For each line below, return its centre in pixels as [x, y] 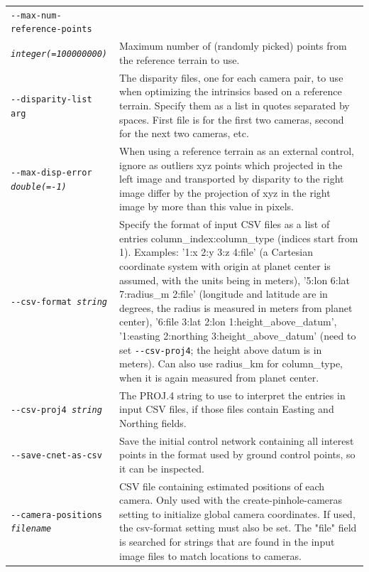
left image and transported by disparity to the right [231, 179]
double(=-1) [39, 187]
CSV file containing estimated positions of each [222, 486]
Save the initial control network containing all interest [236, 440]
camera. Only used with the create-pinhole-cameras [231, 500]
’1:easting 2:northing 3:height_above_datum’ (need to [237, 335]
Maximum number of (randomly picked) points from [233, 46]
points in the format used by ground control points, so [237, 454]
